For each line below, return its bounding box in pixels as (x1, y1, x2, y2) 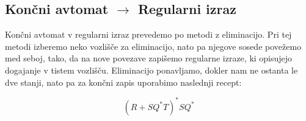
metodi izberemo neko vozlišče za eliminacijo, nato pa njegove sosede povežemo (5, 40, 302, 52)
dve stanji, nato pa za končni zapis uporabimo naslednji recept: (5, 75, 242, 88)
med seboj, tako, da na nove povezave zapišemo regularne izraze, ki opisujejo (5, 52, 293, 64)
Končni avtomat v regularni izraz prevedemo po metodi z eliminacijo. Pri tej (5, 28, 292, 41)
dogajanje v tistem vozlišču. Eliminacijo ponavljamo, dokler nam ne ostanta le (5, 63, 298, 76)
